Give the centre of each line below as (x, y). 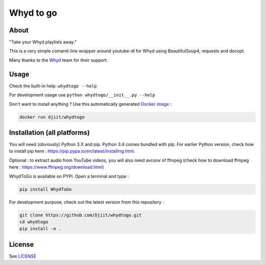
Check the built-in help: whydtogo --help (53, 86)
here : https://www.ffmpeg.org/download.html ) (57, 167)
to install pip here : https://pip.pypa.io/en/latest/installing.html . (72, 151)
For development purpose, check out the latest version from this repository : (86, 202)
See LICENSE (23, 256)
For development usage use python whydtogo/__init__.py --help (82, 95)
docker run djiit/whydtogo (52, 117)
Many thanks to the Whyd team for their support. (59, 60)
